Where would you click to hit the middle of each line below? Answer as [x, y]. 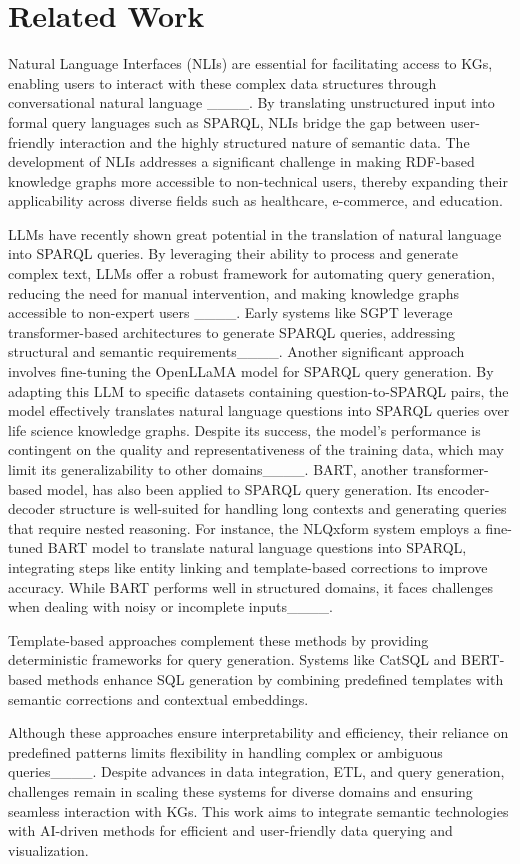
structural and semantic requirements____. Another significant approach [236, 351]
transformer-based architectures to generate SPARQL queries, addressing [232, 331]
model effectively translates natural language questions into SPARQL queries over [259, 410]
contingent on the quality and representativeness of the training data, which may [256, 449]
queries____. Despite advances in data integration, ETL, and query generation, [256, 771]
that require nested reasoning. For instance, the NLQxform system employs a [244, 527]
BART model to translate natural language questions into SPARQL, [257, 547]
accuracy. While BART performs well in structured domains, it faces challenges [251, 586]
